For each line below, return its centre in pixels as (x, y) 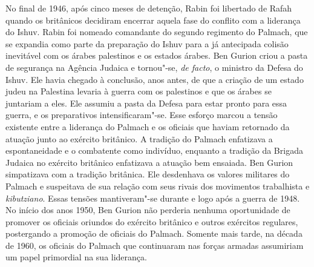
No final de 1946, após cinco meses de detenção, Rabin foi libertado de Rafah (149, 8)
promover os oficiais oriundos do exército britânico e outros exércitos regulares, (152, 221)
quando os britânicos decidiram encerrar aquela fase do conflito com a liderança (153, 20)
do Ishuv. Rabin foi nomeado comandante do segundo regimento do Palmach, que (157, 32)
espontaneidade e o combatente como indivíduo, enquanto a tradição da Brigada (154, 150)
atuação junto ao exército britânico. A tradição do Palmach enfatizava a (139, 138)
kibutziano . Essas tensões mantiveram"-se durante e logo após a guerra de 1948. (153, 198)
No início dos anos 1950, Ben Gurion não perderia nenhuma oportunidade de (148, 210)
